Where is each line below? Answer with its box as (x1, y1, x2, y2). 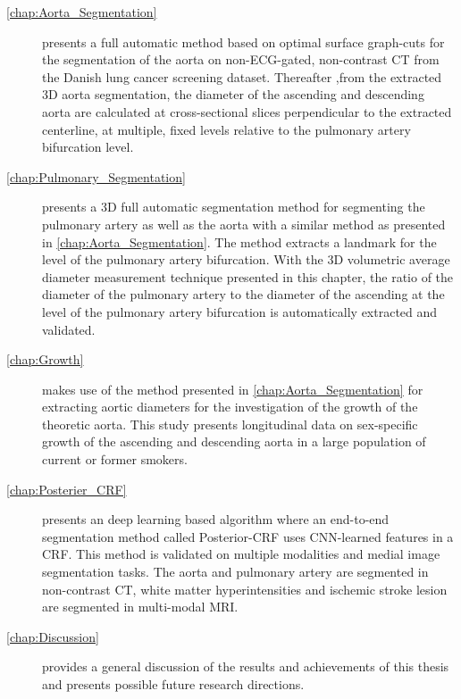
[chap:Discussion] (6, 627, 99, 645)
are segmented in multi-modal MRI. (42, 597, 239, 616)
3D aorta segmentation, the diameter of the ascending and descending (42, 85, 424, 104)
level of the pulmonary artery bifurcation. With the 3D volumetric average (42, 250, 450, 269)
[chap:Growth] (6, 350, 84, 369)
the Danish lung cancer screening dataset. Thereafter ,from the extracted (42, 67, 442, 86)
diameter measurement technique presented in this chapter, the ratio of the (42, 267, 454, 286)
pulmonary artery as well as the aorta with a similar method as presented (42, 214, 446, 233)
